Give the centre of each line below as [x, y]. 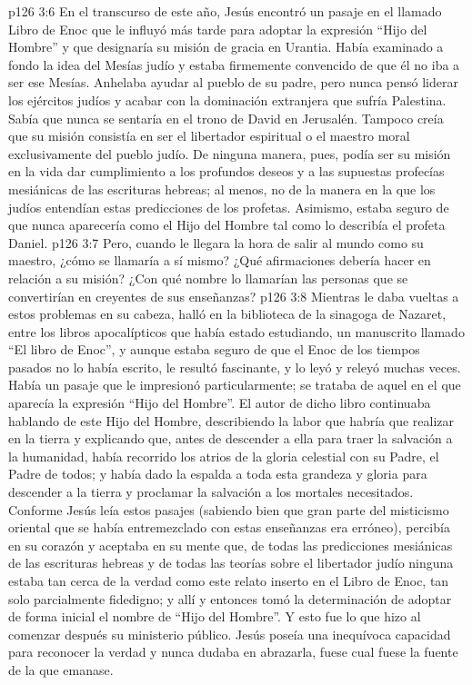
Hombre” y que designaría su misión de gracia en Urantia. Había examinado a [226, 47]
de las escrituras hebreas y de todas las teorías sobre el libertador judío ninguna [231, 563]
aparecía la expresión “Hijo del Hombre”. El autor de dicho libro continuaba [220, 403]
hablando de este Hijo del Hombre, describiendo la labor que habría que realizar [231, 420]
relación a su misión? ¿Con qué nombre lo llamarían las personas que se [208, 278]
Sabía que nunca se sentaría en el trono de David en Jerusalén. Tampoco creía [226, 118]
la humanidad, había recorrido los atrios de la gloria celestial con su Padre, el [224, 456]
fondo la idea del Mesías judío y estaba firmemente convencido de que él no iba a [234, 64]
